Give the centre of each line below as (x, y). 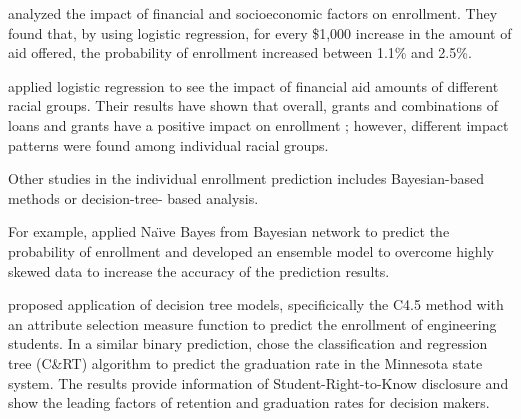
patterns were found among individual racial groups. (168, 144)
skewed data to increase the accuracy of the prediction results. (199, 270)
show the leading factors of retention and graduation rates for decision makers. (249, 402)
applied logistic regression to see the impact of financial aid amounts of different (253, 85)
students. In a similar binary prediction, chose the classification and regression (248, 343)
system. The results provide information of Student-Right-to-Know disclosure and (258, 382)
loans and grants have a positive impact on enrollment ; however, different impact (258, 124)
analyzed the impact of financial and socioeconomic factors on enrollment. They (253, 13)
